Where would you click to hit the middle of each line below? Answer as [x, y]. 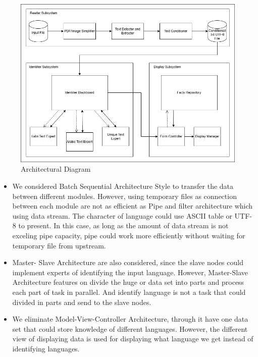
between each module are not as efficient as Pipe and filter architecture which [133, 206]
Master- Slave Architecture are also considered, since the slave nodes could [128, 262]
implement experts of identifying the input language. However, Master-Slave [130, 272]
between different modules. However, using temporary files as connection [124, 196]
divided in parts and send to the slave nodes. [82, 302]
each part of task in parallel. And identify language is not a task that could [129, 292]
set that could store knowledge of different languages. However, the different [130, 328]
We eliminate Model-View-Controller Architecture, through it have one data [130, 319]
